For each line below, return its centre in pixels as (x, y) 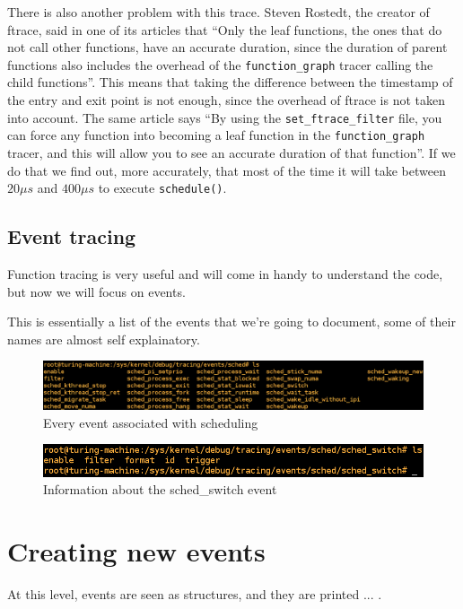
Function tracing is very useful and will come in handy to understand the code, (225, 273)
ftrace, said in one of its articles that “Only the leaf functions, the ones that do (225, 29)
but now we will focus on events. (96, 291)
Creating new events (136, 550)
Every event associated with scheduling (151, 422)
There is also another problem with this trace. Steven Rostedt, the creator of (218, 12)
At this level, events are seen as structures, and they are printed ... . (195, 593)
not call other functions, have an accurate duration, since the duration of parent (227, 47)
